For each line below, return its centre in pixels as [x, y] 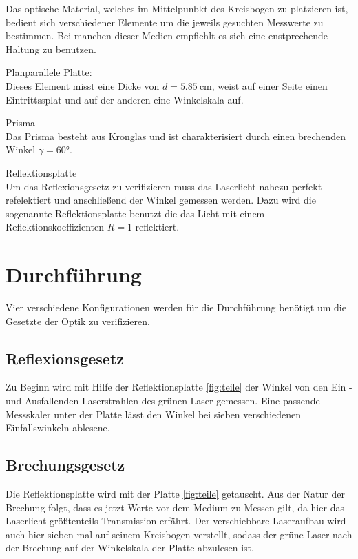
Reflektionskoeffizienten [55, 227]
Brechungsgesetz [65, 465]
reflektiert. [157, 227]
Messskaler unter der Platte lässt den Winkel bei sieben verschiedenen [154, 414]
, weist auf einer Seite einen [270, 85]
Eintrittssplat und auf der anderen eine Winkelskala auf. [125, 99]
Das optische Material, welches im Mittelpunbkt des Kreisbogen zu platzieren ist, [177, 8]
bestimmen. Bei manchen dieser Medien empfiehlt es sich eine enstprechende [167, 36]
